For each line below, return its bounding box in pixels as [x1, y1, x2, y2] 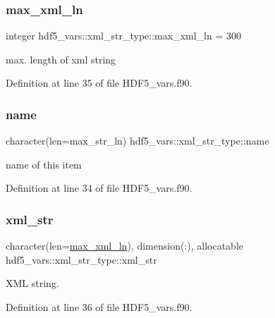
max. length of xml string [6, 51, 116, 66]
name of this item [6, 157, 82, 171]
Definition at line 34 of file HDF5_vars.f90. [6, 181, 192, 195]
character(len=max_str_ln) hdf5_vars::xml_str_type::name [6, 133, 269, 148]
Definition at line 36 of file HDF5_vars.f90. [6, 300, 192, 314]
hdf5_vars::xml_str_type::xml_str [6, 252, 157, 267]
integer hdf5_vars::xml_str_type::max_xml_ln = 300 [6, 28, 241, 43]
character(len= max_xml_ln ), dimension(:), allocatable [6, 238, 243, 253]
